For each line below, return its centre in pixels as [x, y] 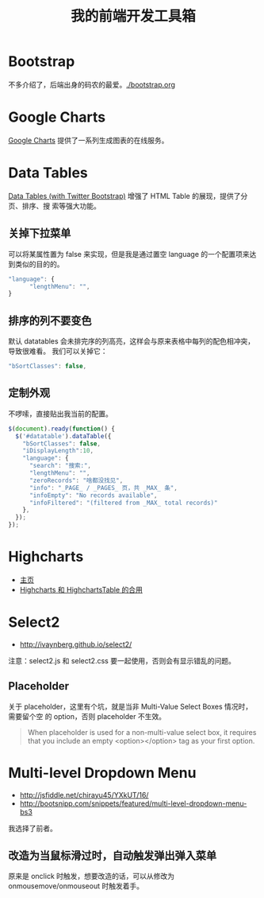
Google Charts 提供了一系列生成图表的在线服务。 [88, 140]
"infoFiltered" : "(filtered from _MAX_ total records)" [123, 503]
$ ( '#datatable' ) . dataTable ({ [63, 436]
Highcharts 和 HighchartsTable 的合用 [81, 589]
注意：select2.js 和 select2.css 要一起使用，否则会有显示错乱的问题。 [122, 660]
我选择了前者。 [33, 828]
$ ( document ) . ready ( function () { [61, 429]
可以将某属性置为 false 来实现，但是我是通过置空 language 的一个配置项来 [129, 254]
